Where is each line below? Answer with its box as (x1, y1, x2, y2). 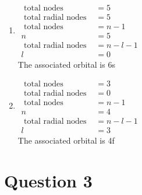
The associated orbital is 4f (17, 134, 115, 146)
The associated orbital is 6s (17, 58, 115, 71)
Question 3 (4, 168, 93, 192)
